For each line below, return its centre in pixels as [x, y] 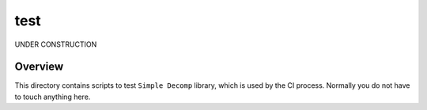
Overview [39, 67]
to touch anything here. [53, 97]
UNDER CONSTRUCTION [56, 44]
